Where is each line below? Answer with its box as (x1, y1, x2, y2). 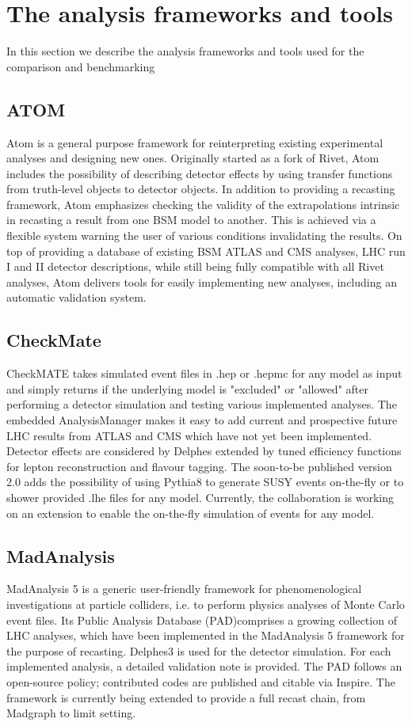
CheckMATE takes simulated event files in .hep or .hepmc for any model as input (6, 365, 402, 382)
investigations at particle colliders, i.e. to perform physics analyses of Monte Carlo (6, 595, 405, 612)
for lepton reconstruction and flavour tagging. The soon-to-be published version (6, 458, 392, 474)
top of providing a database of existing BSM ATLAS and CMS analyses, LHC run (6, 242, 406, 259)
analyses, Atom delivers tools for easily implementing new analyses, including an (6, 273, 397, 290)
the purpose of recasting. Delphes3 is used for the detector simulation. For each (6, 642, 391, 659)
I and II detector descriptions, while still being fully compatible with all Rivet (6, 258, 384, 275)
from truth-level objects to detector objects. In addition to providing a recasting (6, 181, 395, 197)
